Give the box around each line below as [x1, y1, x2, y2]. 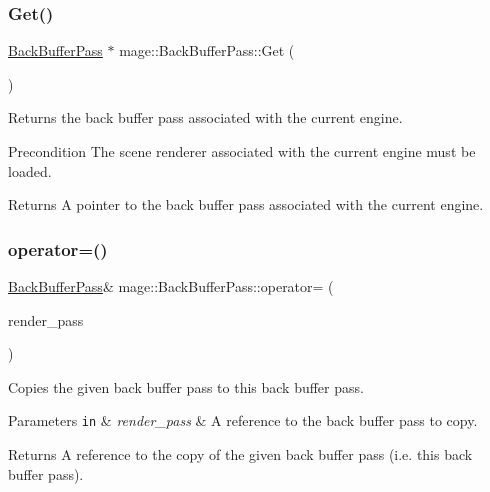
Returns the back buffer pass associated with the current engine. [8, 107, 403, 128]
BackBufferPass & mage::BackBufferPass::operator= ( [8, 276, 334, 296]
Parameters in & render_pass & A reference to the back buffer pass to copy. [8, 410, 478, 431]
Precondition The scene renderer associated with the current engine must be [8, 141, 476, 161]
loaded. [8, 160, 52, 181]
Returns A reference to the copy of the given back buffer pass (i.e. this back [8, 444, 473, 465]
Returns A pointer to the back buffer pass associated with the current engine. [8, 194, 484, 215]
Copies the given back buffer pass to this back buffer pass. [8, 376, 364, 397]
